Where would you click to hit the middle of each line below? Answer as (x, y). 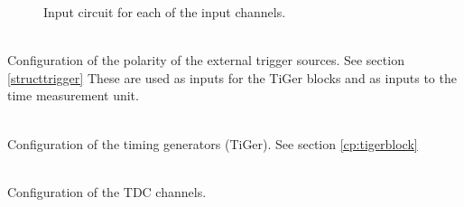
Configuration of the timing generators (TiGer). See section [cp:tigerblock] (213, 143)
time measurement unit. (73, 95)
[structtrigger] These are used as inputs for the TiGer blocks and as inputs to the (232, 77)
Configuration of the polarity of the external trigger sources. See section (206, 60)
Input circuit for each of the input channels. (165, 12)
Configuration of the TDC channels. (107, 191)
